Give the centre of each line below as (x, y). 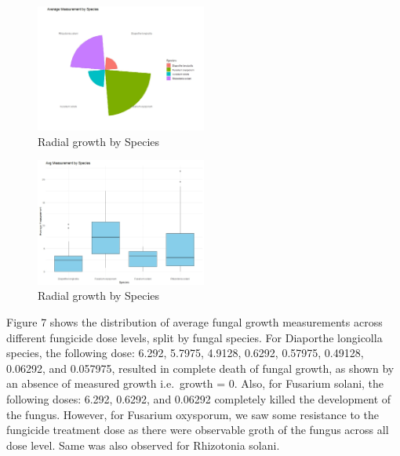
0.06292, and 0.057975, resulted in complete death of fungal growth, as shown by (200, 368)
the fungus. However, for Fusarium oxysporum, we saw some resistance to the (193, 414)
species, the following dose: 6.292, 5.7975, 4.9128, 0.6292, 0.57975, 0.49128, (185, 353)
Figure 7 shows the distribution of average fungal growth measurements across (195, 321)
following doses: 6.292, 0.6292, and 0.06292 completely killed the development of (199, 398)
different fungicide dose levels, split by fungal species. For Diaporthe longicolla (195, 337)
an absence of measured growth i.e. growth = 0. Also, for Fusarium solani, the (195, 383)
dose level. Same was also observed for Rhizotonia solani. (143, 445)
